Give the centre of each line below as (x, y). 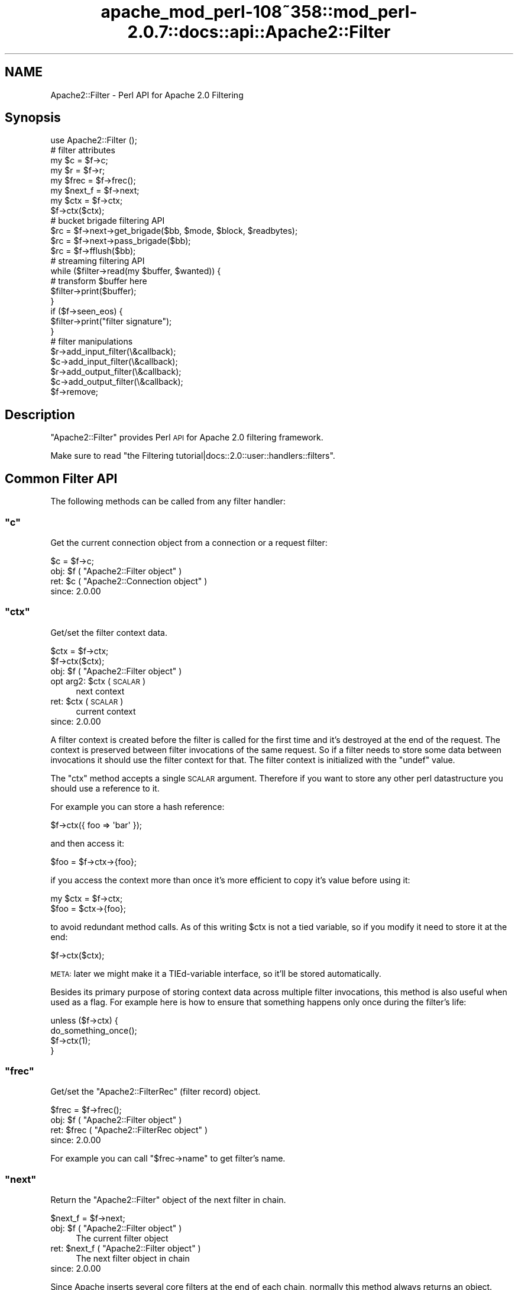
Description (40, 414)
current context (106, 711)
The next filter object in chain (133, 1259)
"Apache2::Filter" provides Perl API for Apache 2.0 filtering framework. (187, 437)
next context (100, 691)
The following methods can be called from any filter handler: (168, 501)
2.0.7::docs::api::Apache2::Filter (259, 32)
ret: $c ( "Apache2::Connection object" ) (129, 581)
